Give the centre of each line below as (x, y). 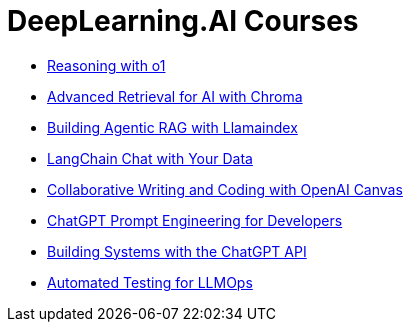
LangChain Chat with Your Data (150, 158)
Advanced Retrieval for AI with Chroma (175, 96)
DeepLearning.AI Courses (183, 21)
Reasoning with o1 (106, 65)
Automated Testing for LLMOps (150, 282)
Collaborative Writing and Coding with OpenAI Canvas (225, 189)
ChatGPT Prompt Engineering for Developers (195, 220)
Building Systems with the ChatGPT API (177, 251)
